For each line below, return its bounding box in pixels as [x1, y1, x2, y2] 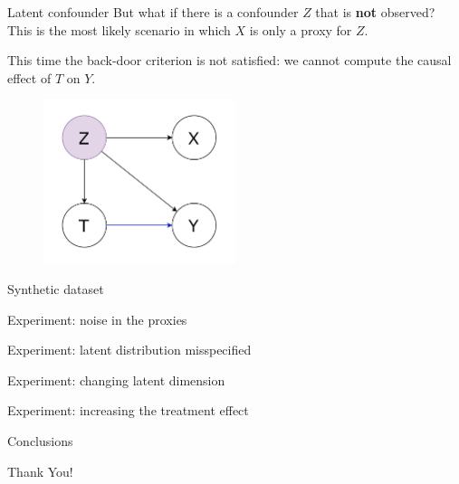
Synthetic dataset [7, 280, 104, 299]
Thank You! [7, 461, 73, 480]
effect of [7, 68, 52, 87]
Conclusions [7, 432, 73, 450]
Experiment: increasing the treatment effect [7, 401, 249, 420]
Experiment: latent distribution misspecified [7, 340, 252, 359]
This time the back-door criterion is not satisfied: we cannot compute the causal [7, 51, 452, 70]
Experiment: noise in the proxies [7, 309, 187, 328]
